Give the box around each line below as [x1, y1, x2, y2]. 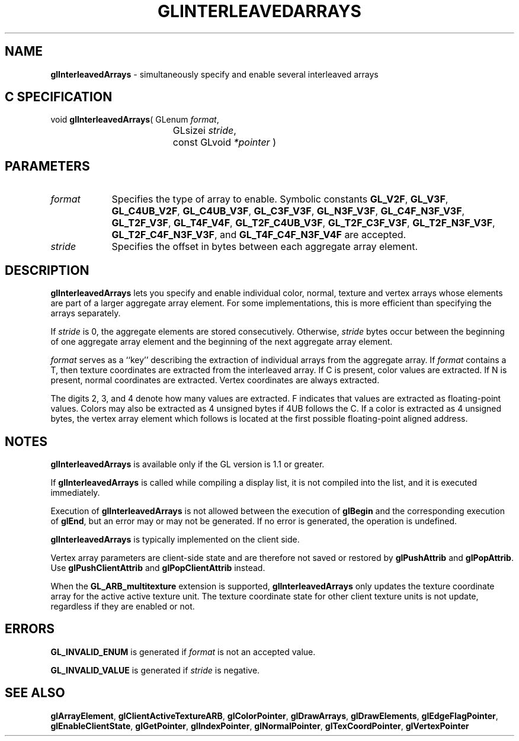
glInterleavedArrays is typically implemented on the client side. [50, 534, 300, 544]
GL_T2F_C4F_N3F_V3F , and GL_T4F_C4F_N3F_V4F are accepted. [111, 229, 406, 241]
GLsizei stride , [172, 124, 236, 137]
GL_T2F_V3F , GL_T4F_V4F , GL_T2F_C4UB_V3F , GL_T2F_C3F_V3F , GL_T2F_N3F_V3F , [111, 217, 495, 229]
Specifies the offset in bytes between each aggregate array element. [111, 240, 418, 253]
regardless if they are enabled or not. [50, 601, 195, 611]
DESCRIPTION [5, 262, 89, 278]
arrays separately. [50, 308, 121, 319]
